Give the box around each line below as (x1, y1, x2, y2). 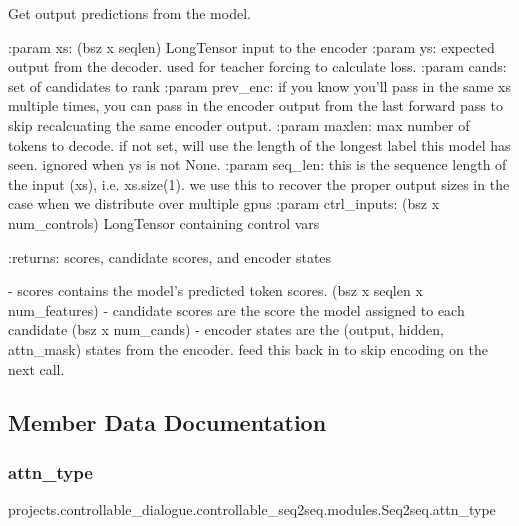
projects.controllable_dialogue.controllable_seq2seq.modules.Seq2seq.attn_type (8, 499, 496, 520)
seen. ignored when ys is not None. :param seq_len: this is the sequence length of (8, 154, 507, 175)
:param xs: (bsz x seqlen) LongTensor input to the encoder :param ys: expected (8, 36, 495, 57)
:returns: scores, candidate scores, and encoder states (8, 246, 332, 267)
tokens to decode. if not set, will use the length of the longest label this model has (8, 134, 511, 155)
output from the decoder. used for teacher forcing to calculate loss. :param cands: (8, 56, 507, 77)
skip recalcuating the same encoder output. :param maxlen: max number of (8, 114, 470, 135)
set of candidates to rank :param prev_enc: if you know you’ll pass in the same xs (8, 75, 512, 96)
